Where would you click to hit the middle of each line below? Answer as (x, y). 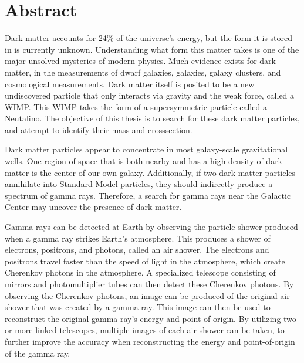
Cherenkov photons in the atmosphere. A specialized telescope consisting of (140, 272)
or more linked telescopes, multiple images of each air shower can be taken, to (145, 330)
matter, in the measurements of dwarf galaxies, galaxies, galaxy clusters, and (143, 72)
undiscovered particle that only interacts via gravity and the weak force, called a (150, 95)
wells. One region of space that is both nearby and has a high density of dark (144, 161)
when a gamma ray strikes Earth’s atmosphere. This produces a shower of (138, 238)
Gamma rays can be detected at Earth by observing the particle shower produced (151, 227)
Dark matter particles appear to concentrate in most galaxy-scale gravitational (146, 149)
